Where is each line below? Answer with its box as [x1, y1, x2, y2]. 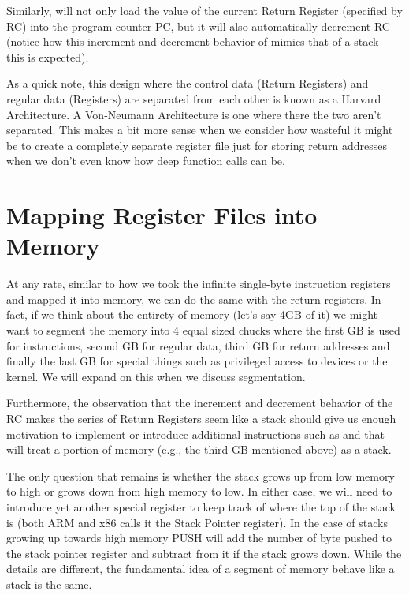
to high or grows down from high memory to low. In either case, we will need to [6, 483, 392, 500]
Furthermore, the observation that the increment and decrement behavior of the [6, 395, 393, 411]
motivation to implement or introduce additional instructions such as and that [6, 425, 385, 442]
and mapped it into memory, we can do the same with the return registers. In [6, 290, 381, 307]
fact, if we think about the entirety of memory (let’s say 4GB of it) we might [6, 306, 378, 323]
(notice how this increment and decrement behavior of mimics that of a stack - [6, 33, 386, 50]
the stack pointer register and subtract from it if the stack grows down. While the [6, 544, 402, 561]
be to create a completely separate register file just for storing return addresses [6, 137, 388, 153]
